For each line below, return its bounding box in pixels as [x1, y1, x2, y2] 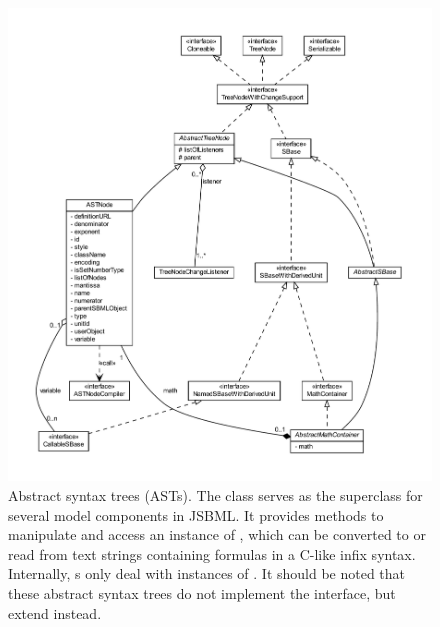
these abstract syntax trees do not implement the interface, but [8, 583, 396, 604]
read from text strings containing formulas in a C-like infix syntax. [8, 543, 416, 564]
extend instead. [8, 602, 102, 623]
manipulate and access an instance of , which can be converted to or [8, 524, 426, 545]
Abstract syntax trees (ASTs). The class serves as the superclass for [8, 485, 423, 506]
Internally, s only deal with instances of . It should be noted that [8, 563, 406, 584]
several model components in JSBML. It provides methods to [8, 504, 384, 525]
